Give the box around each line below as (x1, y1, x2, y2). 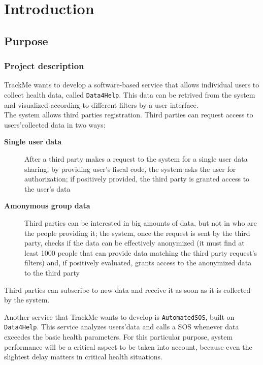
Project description (4, 59, 84, 72)
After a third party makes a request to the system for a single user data (24, 154, 248, 164)
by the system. (4, 294, 50, 305)
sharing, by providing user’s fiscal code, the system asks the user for (24, 163, 236, 174)
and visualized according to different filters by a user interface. (4, 99, 199, 110)
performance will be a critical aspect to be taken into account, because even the (4, 341, 252, 352)
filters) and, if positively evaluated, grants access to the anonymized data (24, 257, 252, 268)
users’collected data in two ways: (4, 119, 106, 130)
